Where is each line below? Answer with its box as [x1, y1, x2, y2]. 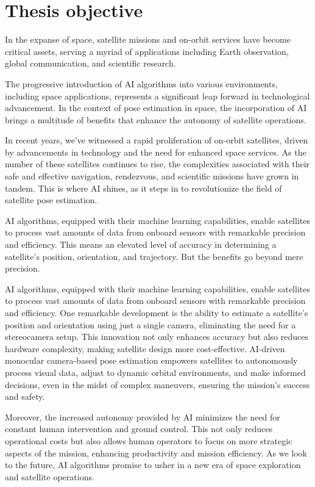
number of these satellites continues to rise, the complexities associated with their [5, 157, 310, 170]
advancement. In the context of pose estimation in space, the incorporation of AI [5, 101, 307, 114]
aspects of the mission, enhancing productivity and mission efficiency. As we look [5, 446, 308, 459]
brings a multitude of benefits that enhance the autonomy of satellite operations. [5, 113, 306, 126]
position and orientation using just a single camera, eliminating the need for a [5, 318, 296, 331]
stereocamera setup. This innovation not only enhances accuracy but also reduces [5, 330, 308, 343]
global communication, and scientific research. [5, 57, 176, 70]
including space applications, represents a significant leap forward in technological [5, 89, 310, 102]
